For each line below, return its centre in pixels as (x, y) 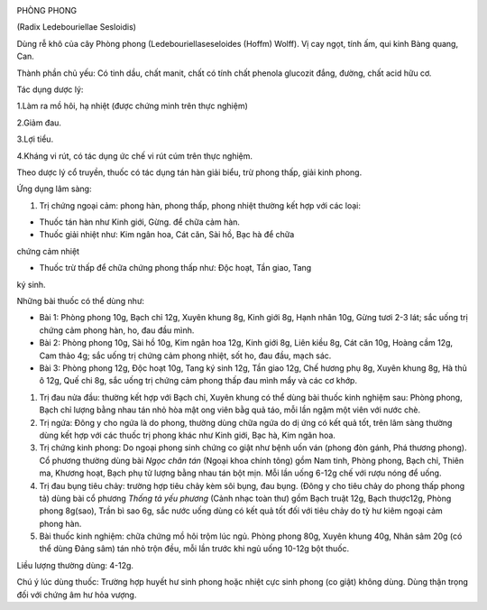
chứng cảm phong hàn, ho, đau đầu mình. (117, 330)
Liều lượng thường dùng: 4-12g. (75, 565)
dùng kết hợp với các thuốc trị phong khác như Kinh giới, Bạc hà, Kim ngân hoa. (187, 435)
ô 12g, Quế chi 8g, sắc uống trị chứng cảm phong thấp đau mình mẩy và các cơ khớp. (198, 381)
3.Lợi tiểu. (35, 139)
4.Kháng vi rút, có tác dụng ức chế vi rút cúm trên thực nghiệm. (134, 156)
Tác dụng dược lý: (50, 89)
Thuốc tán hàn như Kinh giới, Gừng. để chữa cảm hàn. (140, 222)
